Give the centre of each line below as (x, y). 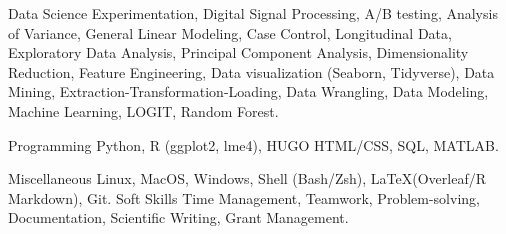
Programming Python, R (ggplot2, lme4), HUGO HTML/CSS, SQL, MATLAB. (253, 144)
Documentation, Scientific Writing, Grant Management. (178, 217)
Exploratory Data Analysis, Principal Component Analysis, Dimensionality (238, 52)
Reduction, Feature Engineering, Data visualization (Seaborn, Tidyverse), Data (251, 71)
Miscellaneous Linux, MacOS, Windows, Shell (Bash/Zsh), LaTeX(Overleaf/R (247, 178)
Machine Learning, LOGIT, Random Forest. (143, 110)
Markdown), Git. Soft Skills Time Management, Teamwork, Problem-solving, (244, 197)
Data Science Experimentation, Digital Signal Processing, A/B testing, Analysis (253, 13)
